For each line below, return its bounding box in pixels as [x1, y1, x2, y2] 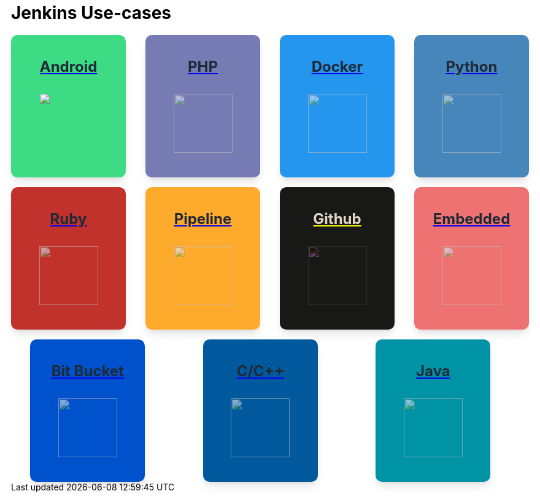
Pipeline [174, 209, 232, 228]
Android [39, 57, 98, 75]
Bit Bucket [51, 362, 124, 380]
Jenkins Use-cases [11, 2, 172, 23]
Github [313, 209, 361, 228]
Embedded [433, 209, 511, 228]
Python [445, 57, 498, 75]
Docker [311, 57, 363, 75]
